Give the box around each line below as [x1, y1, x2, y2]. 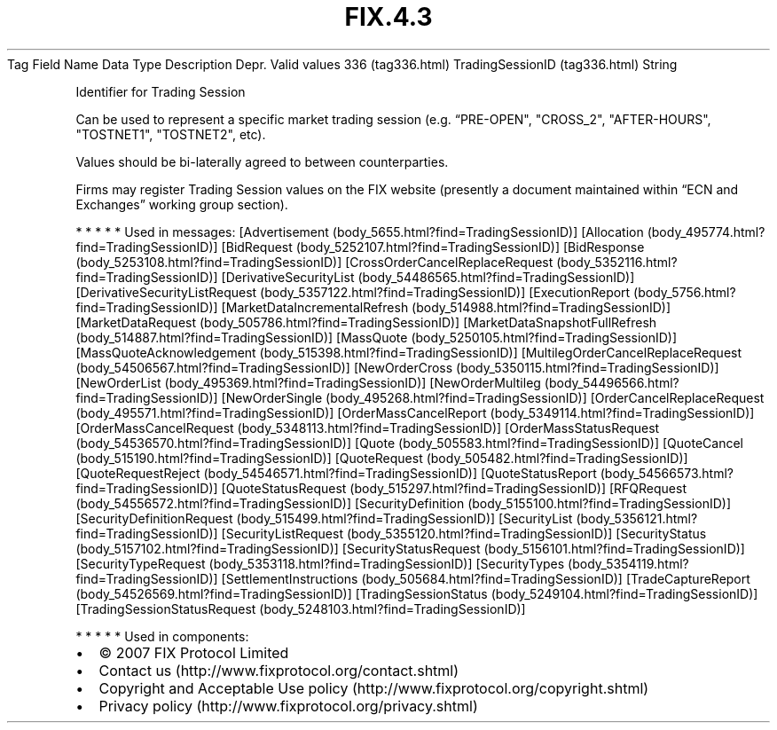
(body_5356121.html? [576, 510, 698, 526]
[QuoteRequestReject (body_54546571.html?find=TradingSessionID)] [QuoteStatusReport [75, 465, 597, 481]
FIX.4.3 [344, 2, 433, 32]
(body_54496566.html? [544, 374, 679, 390]
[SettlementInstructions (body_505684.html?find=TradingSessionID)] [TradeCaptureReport [221, 570, 750, 586]
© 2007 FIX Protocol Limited [98, 643, 289, 662]
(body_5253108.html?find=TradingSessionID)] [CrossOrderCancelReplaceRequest [75, 254, 553, 270]
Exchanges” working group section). [75, 196, 288, 212]
